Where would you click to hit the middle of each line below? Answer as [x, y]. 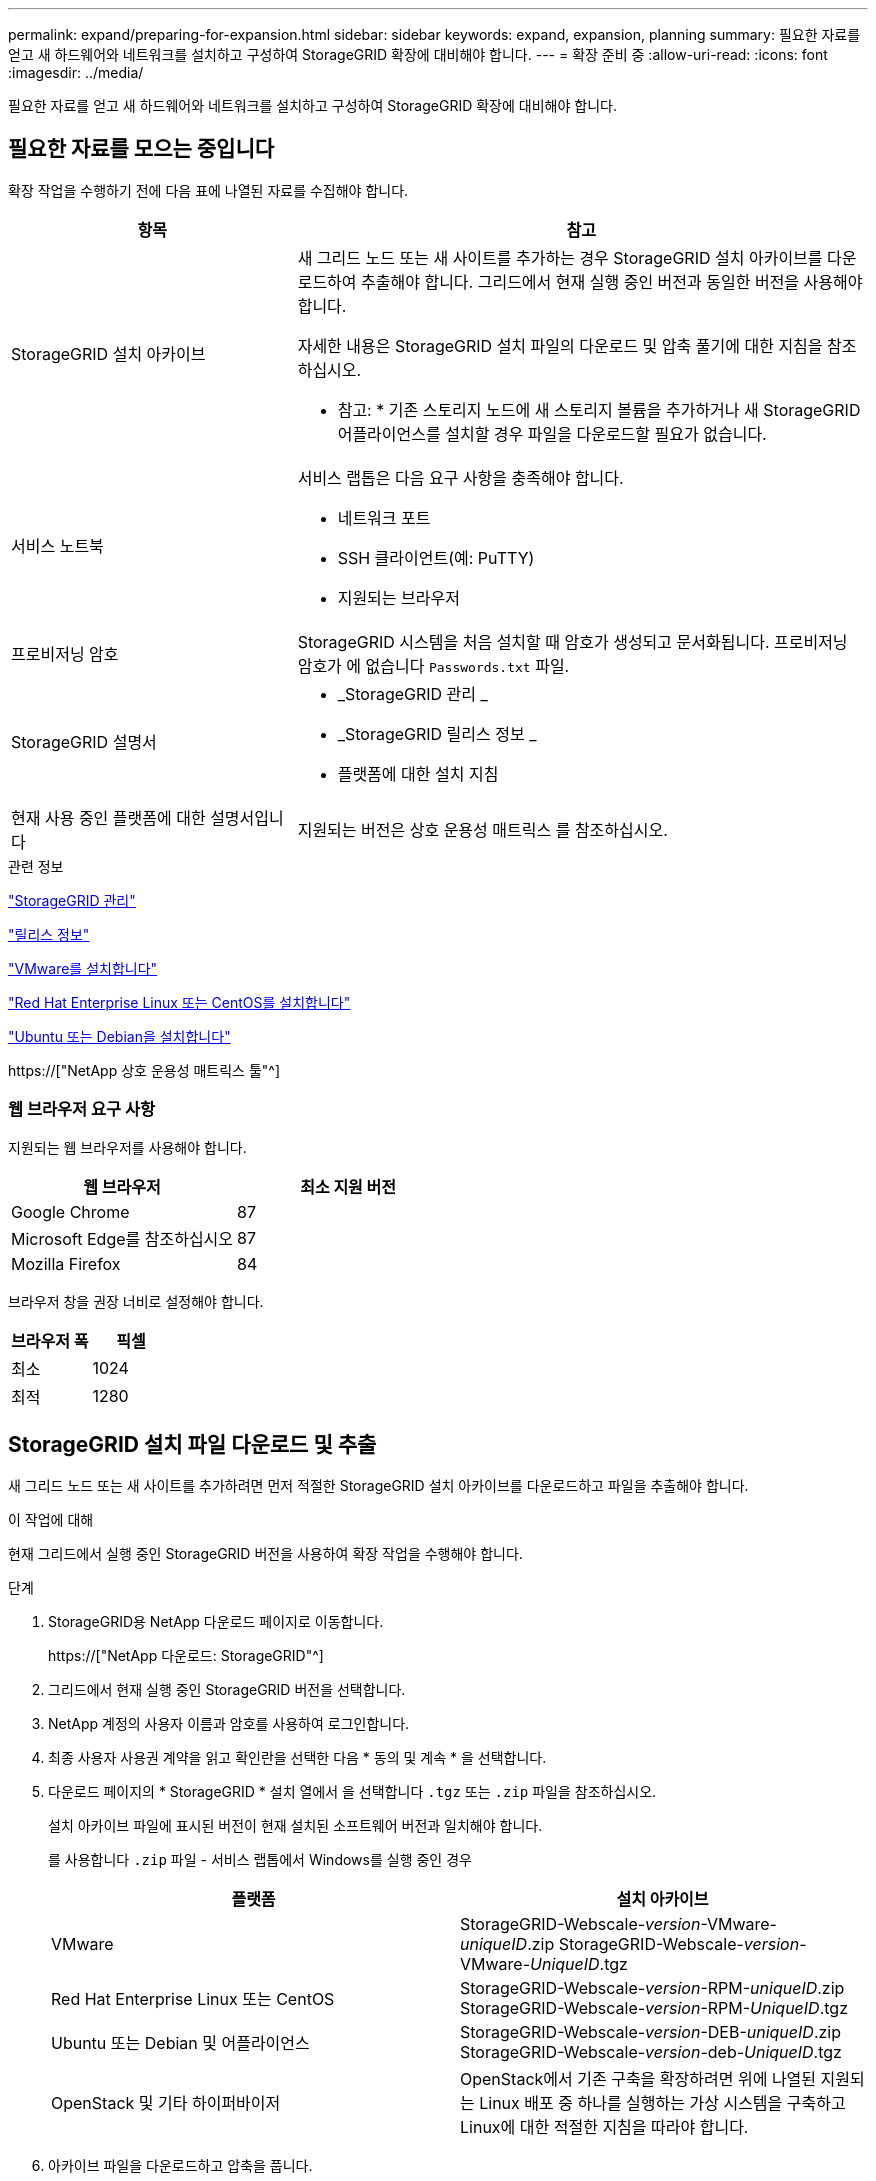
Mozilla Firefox [66, 1263]
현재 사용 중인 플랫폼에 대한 [108, 817]
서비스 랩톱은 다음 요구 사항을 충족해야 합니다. [460, 477]
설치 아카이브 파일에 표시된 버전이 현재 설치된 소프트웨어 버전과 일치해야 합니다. [295, 1826]
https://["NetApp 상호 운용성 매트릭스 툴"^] [144, 1070]
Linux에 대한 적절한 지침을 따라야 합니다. [604, 2127]
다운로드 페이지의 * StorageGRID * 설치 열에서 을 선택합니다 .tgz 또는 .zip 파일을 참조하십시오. [352, 1792]
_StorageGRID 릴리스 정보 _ [437, 733]
